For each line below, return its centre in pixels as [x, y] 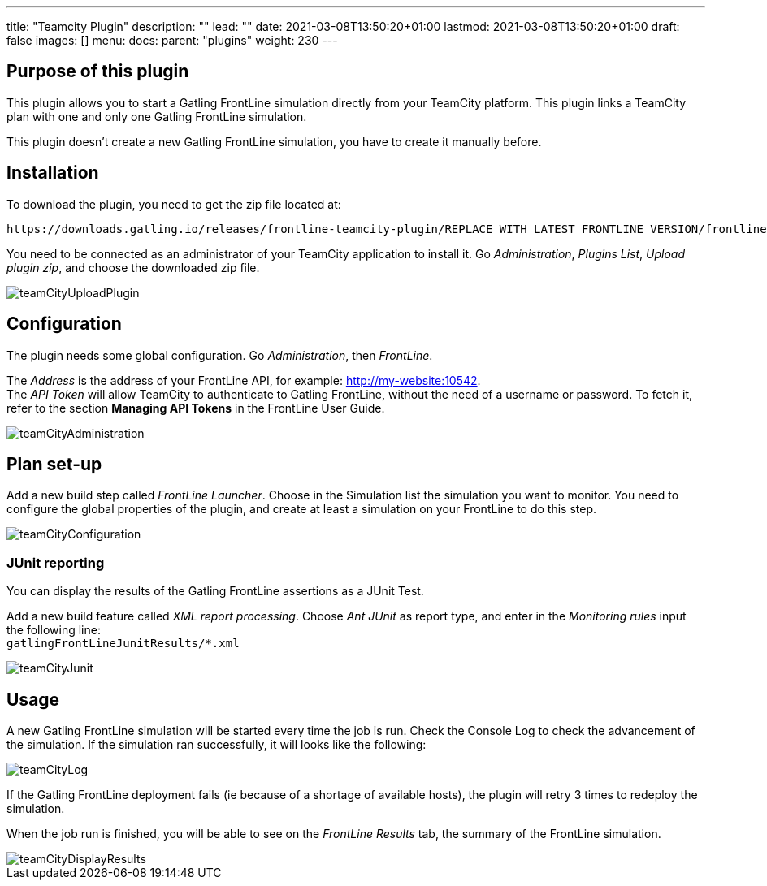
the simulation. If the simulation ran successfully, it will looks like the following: [217, 744]
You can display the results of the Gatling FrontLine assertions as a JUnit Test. [215, 591]
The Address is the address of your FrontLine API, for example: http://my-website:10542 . [244, 380]
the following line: [54, 630]
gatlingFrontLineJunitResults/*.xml [123, 644]
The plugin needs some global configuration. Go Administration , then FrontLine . [220, 355]
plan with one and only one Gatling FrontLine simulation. [157, 116]
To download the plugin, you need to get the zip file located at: [174, 204]
